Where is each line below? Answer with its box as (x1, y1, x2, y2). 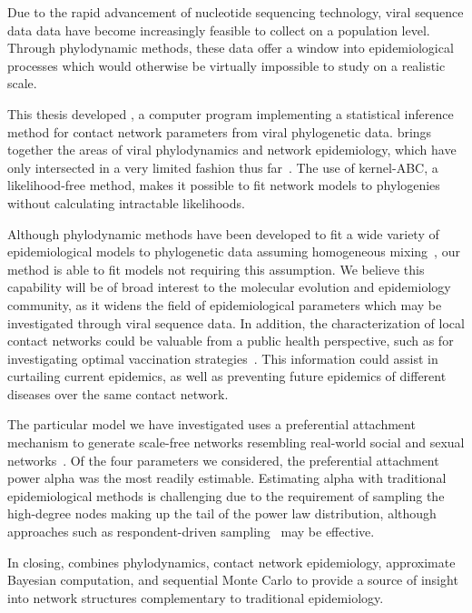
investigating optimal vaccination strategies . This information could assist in (7, 348, 438, 367)
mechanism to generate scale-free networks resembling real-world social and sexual (7, 433, 465, 452)
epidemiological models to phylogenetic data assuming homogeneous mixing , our (7, 242, 460, 261)
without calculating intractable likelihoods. (7, 193, 245, 212)
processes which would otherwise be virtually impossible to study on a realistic (7, 55, 446, 75)
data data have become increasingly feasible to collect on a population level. (7, 20, 430, 39)
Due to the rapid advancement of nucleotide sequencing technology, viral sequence (7, 3, 464, 21)
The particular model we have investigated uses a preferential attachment (7, 415, 416, 434)
